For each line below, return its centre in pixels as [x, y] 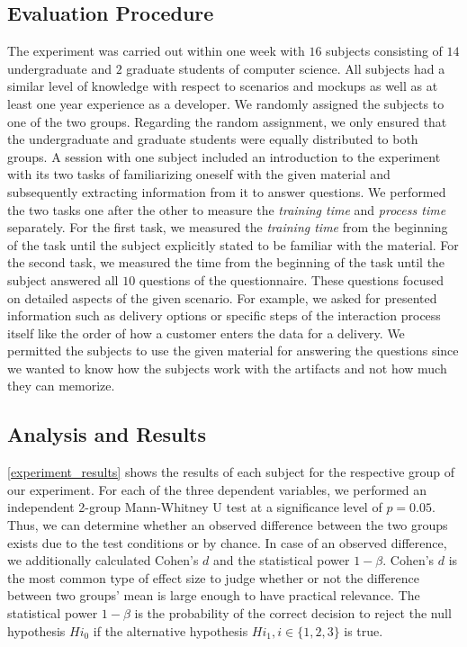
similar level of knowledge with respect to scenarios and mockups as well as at [223, 86]
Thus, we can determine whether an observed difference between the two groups [228, 525]
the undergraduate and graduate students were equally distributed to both [213, 139]
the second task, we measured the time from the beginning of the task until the [226, 262]
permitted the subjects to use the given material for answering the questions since [233, 350]
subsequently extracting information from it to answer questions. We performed [227, 191]
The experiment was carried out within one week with [156, 51]
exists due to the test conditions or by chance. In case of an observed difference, [227, 542]
